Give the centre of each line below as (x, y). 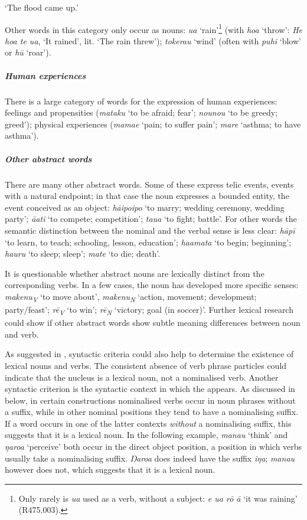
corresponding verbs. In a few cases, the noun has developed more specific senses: (152, 285)
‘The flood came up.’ (42, 7)
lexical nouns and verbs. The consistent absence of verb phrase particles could (146, 365)
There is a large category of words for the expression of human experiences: (141, 101)
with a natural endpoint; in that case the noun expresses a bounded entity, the (147, 196)
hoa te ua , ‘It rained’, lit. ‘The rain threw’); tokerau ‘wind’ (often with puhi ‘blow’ (153, 40)
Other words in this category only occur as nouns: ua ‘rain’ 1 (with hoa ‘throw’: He (153, 28)
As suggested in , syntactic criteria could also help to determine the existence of (149, 354)
